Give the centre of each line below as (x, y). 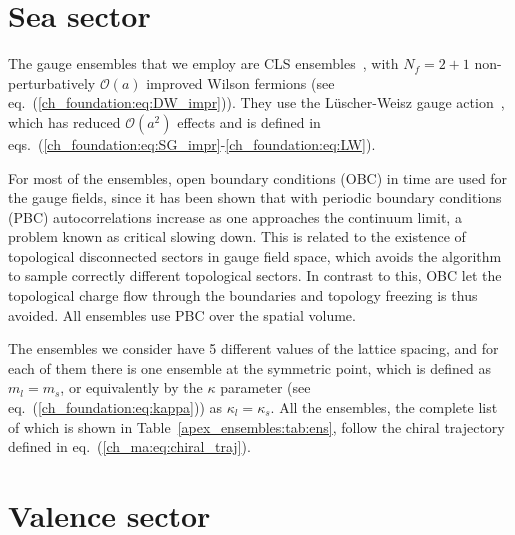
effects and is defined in (249, 121)
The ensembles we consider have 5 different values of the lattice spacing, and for (253, 348)
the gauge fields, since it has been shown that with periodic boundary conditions (255, 197)
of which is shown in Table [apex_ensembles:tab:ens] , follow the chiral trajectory (256, 426)
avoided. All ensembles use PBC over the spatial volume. (182, 314)
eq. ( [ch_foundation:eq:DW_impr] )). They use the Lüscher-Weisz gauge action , (256, 102)
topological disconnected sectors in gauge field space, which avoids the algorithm (255, 255)
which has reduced (64, 121)
